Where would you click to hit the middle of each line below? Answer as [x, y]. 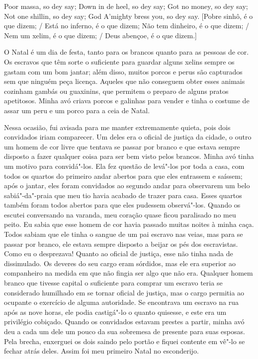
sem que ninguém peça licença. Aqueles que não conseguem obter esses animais [125, 81]
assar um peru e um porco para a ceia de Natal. [77, 110]
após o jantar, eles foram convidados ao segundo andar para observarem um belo [127, 185]
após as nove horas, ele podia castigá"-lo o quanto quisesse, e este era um [115, 312]
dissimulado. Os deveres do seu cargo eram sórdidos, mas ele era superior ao [120, 263]
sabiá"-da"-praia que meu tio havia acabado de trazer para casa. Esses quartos [123, 195]
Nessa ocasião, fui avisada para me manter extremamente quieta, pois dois [117, 127]
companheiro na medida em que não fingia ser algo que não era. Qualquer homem [129, 273]
